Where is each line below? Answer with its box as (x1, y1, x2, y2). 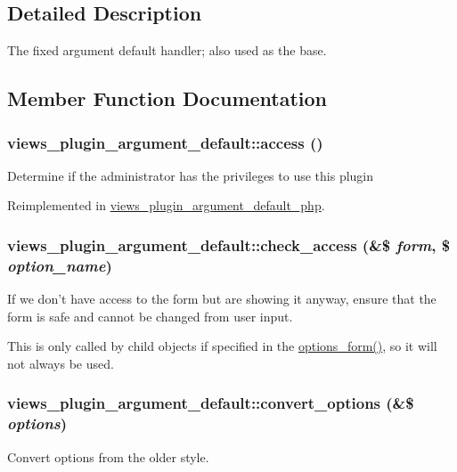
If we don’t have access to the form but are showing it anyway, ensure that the (7, 289, 437, 308)
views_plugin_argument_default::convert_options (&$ (7, 392, 414, 414)
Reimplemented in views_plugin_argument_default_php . (7, 196, 325, 215)
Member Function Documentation (7, 85, 328, 112)
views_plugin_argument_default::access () (7, 131, 323, 153)
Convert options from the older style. (7, 447, 209, 466)
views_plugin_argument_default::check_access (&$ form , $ (7, 233, 451, 256)
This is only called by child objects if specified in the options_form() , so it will (7, 337, 437, 355)
